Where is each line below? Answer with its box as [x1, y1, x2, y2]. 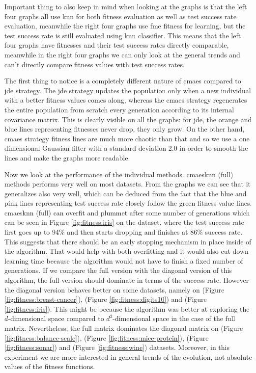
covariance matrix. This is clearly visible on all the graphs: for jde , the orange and [4, 114, 252, 124]
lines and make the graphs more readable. [4, 152, 130, 162]
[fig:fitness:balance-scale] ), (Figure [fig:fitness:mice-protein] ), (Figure [4, 332, 209, 343]
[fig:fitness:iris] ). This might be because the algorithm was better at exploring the [4, 303, 250, 314]
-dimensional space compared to [8, 313, 104, 323]
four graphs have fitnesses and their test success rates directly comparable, [4, 40, 229, 50]
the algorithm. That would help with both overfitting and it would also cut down [4, 246, 249, 256]
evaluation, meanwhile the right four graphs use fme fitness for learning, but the [4, 21, 246, 31]
